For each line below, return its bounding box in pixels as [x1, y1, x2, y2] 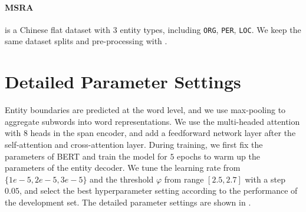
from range [164, 173, 204, 185]
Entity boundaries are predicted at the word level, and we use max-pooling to [5, 104, 286, 116]
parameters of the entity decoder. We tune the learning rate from [5, 161, 241, 174]
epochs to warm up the [177, 150, 260, 162]
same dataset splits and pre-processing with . [5, 35, 167, 47]
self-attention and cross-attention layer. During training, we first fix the [5, 138, 263, 150]
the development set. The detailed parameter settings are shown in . [5, 196, 251, 208]
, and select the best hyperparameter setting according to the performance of [19, 184, 298, 197]
